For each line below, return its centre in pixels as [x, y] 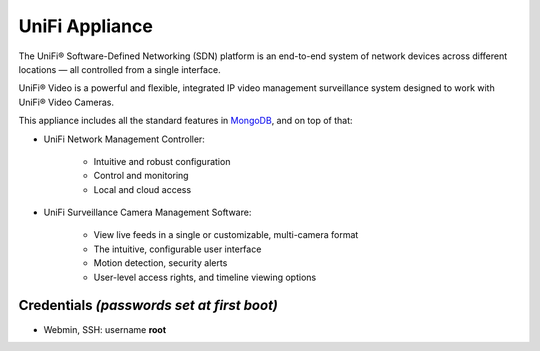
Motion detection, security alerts [160, 263]
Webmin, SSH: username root [105, 329]
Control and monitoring [141, 176]
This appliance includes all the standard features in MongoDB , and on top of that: [186, 121]
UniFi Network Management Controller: [124, 139]
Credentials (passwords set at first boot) [148, 305]
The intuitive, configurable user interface [177, 249]
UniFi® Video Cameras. [66, 102]
